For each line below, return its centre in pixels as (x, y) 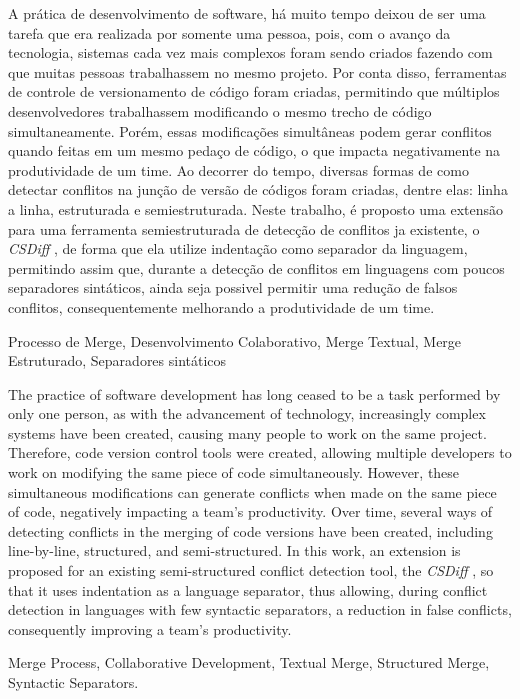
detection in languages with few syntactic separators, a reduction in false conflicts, (260, 609)
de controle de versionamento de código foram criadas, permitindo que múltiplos (254, 91)
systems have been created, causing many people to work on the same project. (247, 432)
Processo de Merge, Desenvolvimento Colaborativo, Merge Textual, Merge (235, 340)
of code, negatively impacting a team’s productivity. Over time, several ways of (250, 511)
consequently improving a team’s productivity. (150, 628)
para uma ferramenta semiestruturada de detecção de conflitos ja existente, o (244, 228)
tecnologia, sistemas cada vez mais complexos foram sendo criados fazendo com (250, 52)
